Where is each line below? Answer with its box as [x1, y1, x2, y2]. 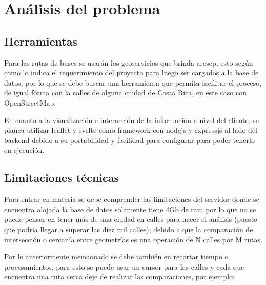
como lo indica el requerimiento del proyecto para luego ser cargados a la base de [4, 67, 259, 78]
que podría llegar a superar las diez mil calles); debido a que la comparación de [4, 223, 253, 234]
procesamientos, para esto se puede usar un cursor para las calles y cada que [4, 261, 244, 272]
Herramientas [4, 33, 77, 49]
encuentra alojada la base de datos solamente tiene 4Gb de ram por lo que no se [4, 203, 256, 214]
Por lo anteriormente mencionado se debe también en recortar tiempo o [4, 251, 229, 262]
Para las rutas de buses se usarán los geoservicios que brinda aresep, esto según [4, 57, 253, 68]
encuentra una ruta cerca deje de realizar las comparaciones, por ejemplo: [4, 271, 235, 282]
